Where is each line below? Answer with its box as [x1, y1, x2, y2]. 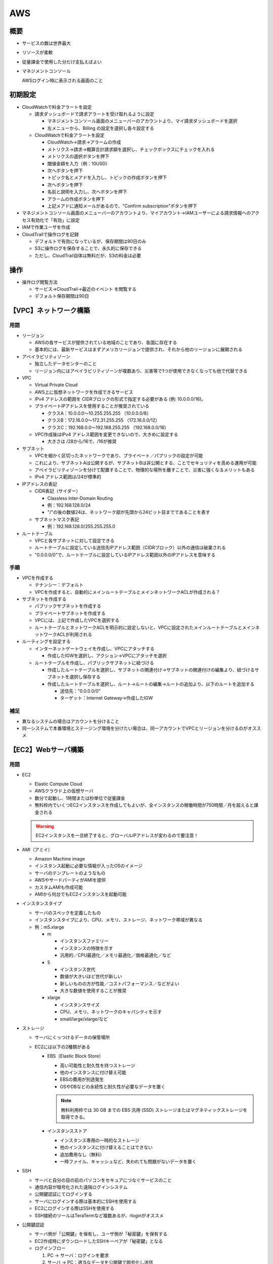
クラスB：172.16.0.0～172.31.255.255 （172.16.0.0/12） [47, 417, 160, 423]
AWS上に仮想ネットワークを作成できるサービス [34, 389, 133, 395]
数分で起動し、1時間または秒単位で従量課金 [34, 795, 125, 801]
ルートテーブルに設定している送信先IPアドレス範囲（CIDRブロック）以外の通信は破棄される [34, 545, 226, 551]
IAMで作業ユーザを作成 [22, 224, 70, 230]
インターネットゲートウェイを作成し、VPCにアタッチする [34, 645, 155, 652]
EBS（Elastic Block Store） [47, 1053, 104, 1059]
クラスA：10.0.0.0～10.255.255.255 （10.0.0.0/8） [47, 410, 151, 416]
